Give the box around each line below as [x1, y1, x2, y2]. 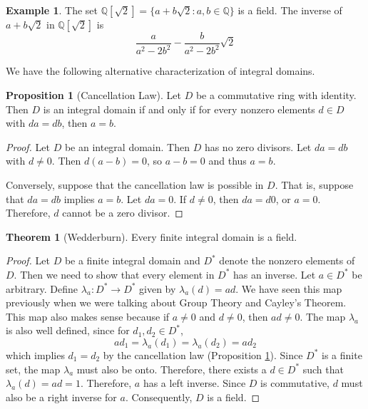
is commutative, [260, 376, 329, 390]
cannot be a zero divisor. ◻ [62, 205, 183, 220]
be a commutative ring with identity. [195, 88, 357, 102]
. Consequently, [125, 389, 193, 404]
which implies [6, 347, 65, 362]
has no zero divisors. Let [204, 139, 312, 154]
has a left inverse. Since [143, 376, 246, 390]
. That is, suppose [275, 177, 354, 192]
